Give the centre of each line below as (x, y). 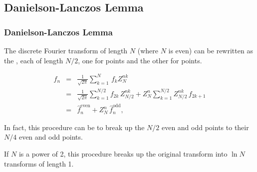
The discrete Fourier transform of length (66, 50)
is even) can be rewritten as (211, 50)
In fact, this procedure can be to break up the (74, 127)
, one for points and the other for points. (140, 60)
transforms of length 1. (39, 163)
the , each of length (34, 60)
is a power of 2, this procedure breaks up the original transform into (123, 154)
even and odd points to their (205, 127)
